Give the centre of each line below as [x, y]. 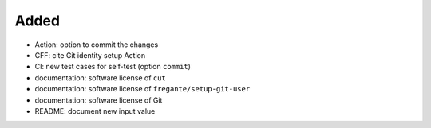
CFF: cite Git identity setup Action [90, 55]
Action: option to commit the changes [97, 45]
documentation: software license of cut [101, 78]
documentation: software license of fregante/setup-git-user [142, 89]
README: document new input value [95, 111]
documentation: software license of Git [99, 100]
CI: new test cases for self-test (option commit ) [113, 67]
